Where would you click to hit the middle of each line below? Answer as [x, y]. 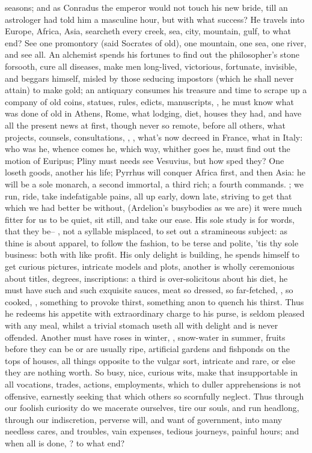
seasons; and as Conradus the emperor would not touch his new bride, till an [146, 7]
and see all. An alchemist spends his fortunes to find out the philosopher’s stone [152, 54]
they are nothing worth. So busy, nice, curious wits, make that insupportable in [151, 372]
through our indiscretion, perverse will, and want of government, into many [144, 419]
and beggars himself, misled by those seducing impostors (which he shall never [149, 78]
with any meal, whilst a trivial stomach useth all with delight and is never [142, 325]
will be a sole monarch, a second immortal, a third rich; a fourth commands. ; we [154, 184]
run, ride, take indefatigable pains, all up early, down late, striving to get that [148, 196]
